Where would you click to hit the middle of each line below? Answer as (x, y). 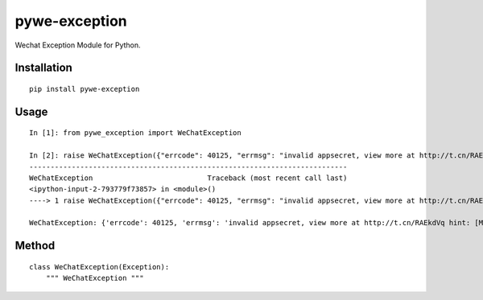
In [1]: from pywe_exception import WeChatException (135, 133)
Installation (43, 68)
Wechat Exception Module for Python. (78, 45)
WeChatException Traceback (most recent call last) (188, 178)
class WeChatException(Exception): (99, 267)
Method (35, 246)
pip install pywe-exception (85, 89)
